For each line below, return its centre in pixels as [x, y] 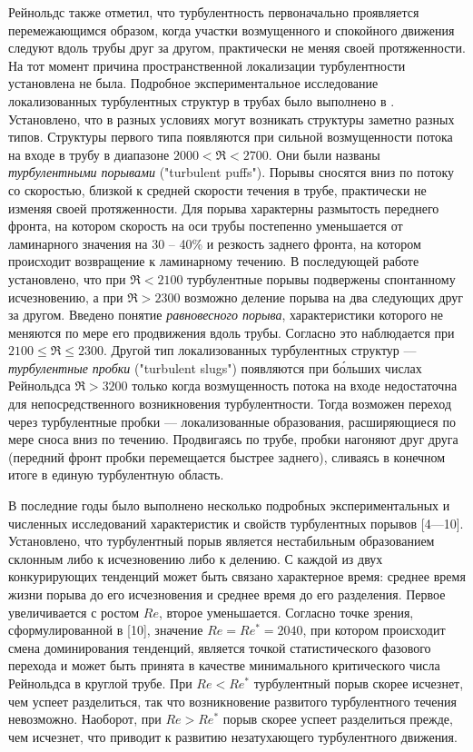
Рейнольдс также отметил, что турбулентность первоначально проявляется [214, 12]
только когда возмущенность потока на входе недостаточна [295, 386]
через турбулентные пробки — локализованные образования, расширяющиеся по [232, 421]
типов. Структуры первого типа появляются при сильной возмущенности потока [231, 137]
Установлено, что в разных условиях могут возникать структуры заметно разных [232, 119]
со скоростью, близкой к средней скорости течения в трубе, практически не [217, 189]
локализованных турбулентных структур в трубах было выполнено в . [202, 100]
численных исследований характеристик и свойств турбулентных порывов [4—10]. [236, 523]
